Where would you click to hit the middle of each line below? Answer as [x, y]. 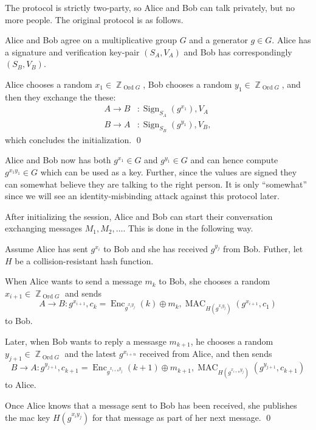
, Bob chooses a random [187, 84]
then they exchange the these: [60, 97]
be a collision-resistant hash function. [84, 260]
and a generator [218, 40]
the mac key [28, 417]
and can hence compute [234, 160]
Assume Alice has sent [46, 248]
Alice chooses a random [49, 84]
